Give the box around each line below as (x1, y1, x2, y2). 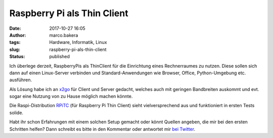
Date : (9, 25, 21, 31)
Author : (9, 32, 26, 38)
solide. (9, 109, 24, 116)
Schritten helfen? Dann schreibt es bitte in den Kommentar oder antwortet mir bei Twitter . (9, 126, 196, 132)
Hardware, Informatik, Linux (49, 39, 107, 45)
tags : (9, 39, 21, 45)
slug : (9, 46, 20, 53)
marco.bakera (49, 32, 78, 38)
